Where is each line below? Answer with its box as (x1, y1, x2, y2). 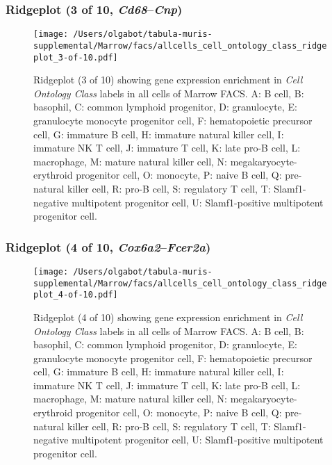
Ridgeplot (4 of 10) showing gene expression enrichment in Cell (33, 309, 303, 324)
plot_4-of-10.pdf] (33, 290, 118, 300)
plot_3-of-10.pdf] (33, 52, 118, 63)
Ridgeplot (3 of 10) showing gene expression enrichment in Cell (33, 72, 303, 87)
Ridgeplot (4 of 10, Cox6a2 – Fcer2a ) (6, 238, 211, 255)
